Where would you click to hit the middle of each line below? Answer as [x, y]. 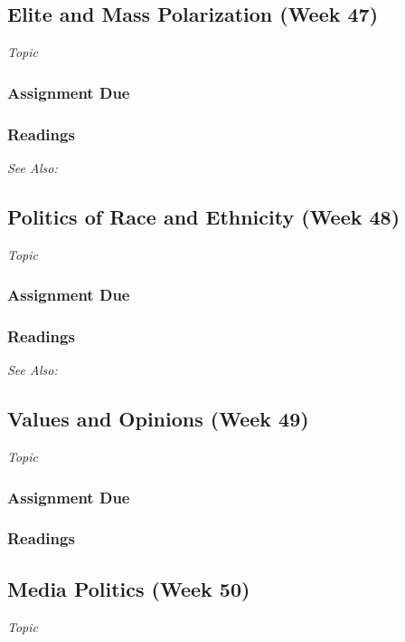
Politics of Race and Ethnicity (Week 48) [204, 216]
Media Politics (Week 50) [129, 588]
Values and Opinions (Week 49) [158, 419]
